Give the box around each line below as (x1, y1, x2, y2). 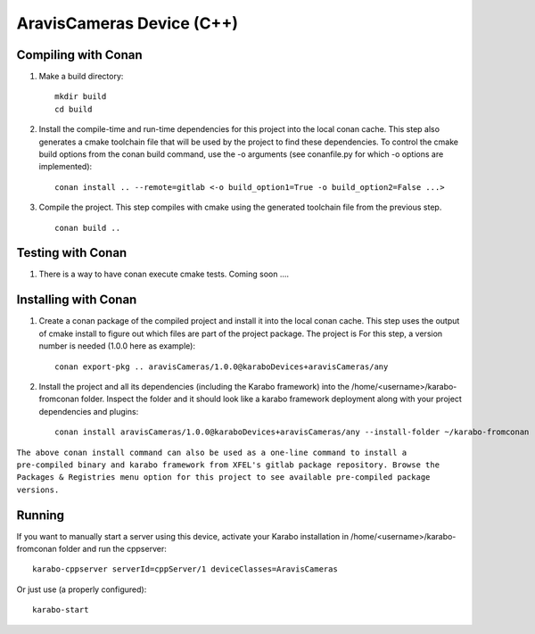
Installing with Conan (16, 292, 137, 308)
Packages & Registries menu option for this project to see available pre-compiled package (16, 473, 431, 482)
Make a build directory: (38, 71, 124, 82)
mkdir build (54, 92, 107, 102)
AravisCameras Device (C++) (16, 13, 238, 33)
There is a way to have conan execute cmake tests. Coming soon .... (38, 268, 290, 280)
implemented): (38, 161, 93, 172)
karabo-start (32, 605, 89, 615)
